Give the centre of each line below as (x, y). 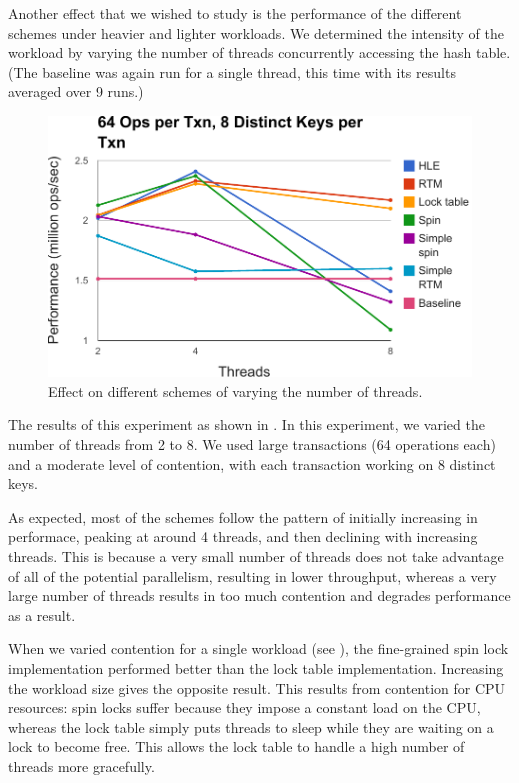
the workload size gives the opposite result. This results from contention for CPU (257, 687)
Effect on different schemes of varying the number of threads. (235, 390)
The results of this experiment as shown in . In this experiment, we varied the (246, 424)
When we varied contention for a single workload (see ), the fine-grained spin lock (258, 648)
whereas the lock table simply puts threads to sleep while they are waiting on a (251, 726)
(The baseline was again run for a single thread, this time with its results (232, 71)
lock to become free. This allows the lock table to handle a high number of (236, 746)
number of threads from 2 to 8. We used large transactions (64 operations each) (252, 444)
